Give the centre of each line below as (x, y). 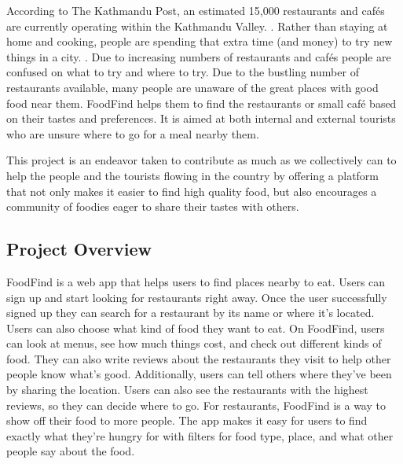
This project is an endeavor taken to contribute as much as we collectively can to (201, 160)
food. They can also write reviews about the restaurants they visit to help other (199, 358)
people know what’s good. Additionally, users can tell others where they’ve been (199, 374)
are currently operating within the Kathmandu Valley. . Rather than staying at (197, 26)
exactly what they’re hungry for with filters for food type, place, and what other (200, 435)
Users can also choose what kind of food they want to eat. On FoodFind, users (196, 328)
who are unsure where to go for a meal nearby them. (133, 133)
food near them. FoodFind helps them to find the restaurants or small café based (201, 103)
